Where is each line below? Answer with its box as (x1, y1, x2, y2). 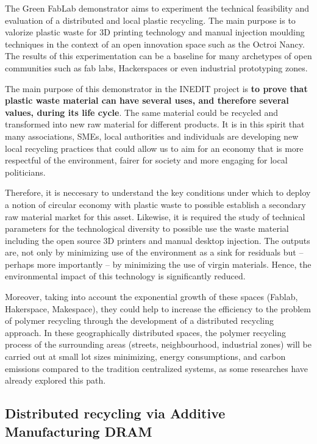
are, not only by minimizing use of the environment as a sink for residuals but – (5, 246, 304, 259)
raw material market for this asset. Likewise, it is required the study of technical (5, 210, 305, 223)
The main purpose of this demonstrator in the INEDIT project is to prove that (5, 82, 308, 95)
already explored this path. (5, 374, 106, 387)
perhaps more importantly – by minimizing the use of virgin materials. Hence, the (5, 257, 312, 270)
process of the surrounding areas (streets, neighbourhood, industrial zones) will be (5, 338, 312, 351)
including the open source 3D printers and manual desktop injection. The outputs (5, 234, 310, 246)
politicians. (5, 165, 46, 178)
